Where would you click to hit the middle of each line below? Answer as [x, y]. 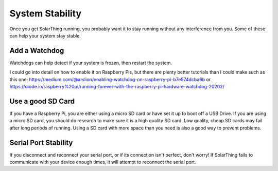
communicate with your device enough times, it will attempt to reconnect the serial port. [103, 162]
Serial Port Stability [41, 142]
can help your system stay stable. [45, 35]
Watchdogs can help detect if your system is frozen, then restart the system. [91, 63]
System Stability [46, 13]
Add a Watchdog [37, 51]
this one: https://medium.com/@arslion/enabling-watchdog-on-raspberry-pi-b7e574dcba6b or [110, 79]
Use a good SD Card [42, 101]
